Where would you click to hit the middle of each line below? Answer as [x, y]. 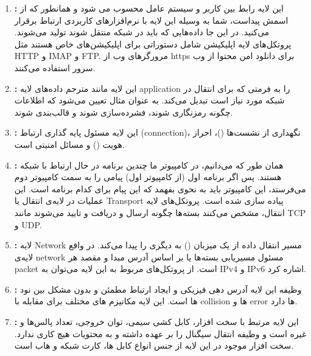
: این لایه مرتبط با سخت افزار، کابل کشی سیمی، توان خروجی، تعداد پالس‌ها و [156, 322]
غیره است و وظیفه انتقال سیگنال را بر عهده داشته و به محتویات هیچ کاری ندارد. [160, 333]
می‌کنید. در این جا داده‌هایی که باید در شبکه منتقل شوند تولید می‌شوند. [142, 32]
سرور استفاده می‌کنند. [55, 67]
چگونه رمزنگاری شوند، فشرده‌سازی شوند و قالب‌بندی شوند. [124, 112]
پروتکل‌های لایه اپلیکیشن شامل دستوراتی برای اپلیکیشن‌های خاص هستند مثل [153, 44]
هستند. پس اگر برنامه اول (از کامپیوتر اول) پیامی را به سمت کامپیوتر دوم [148, 177]
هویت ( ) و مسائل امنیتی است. [69, 144]
